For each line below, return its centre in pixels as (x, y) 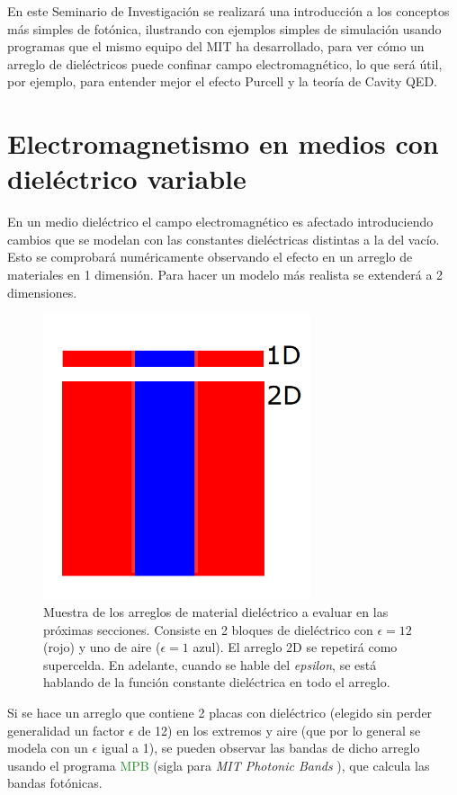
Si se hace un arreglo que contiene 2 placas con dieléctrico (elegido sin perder (220, 712)
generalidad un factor (66, 730)
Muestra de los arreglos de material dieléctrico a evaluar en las (216, 612)
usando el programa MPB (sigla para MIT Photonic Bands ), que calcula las (219, 765)
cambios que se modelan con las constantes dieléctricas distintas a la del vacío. (224, 239)
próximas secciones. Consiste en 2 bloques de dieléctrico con (208, 629)
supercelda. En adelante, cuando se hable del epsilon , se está (210, 664)
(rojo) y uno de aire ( (102, 647)
